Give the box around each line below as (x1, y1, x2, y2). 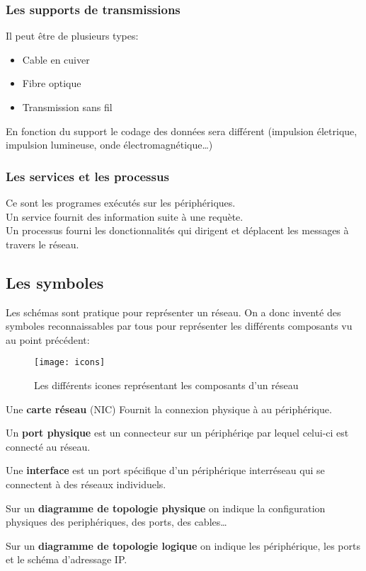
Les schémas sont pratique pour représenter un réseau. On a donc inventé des (6, 304, 341, 319)
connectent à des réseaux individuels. (6, 476, 166, 491)
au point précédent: (6, 332, 90, 347)
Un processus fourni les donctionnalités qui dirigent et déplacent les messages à (6, 223, 349, 238)
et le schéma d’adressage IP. (6, 552, 127, 567)
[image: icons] (34, 357, 105, 368)
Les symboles (6, 271, 104, 293)
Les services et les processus (6, 167, 169, 185)
